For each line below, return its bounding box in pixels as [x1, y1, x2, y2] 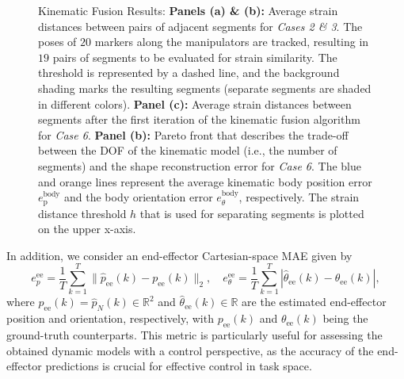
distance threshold [38, 205, 127, 221]
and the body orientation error [63, 189, 213, 205]
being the [322, 310, 368, 327]
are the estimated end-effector [242, 293, 387, 310]
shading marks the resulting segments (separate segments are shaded [38, 79, 372, 96]
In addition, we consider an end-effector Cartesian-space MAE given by [6, 247, 353, 263]
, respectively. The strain [238, 189, 360, 205]
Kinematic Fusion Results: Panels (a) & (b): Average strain [38, 2, 338, 18]
